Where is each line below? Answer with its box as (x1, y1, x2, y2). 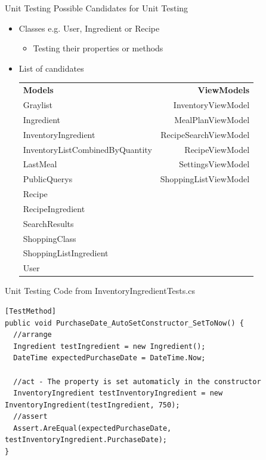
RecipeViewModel (184, 143, 250, 155)
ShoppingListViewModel (160, 173, 250, 185)
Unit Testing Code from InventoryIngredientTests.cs (5, 284, 195, 297)
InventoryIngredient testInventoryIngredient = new (13, 389, 223, 398)
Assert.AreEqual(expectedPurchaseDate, (13, 424, 172, 433)
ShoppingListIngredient (23, 247, 109, 259)
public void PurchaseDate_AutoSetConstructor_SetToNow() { (5, 318, 244, 327)
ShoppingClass (23, 232, 76, 244)
